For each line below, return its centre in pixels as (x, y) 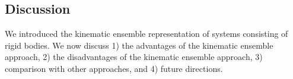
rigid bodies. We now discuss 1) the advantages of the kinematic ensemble (139, 45)
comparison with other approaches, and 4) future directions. (114, 68)
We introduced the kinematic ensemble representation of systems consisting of (146, 34)
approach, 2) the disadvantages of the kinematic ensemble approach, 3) (134, 57)
